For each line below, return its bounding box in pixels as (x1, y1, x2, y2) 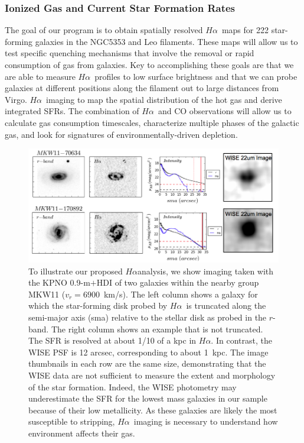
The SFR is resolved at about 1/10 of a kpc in (28, 334, 197, 347)
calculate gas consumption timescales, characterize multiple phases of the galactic (5, 116, 299, 128)
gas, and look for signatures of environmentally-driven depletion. (5, 128, 238, 140)
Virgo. (5, 93, 27, 105)
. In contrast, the (211, 334, 272, 347)
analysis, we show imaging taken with (138, 264, 274, 277)
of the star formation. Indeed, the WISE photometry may (28, 380, 237, 393)
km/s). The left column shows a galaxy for (103, 287, 258, 300)
